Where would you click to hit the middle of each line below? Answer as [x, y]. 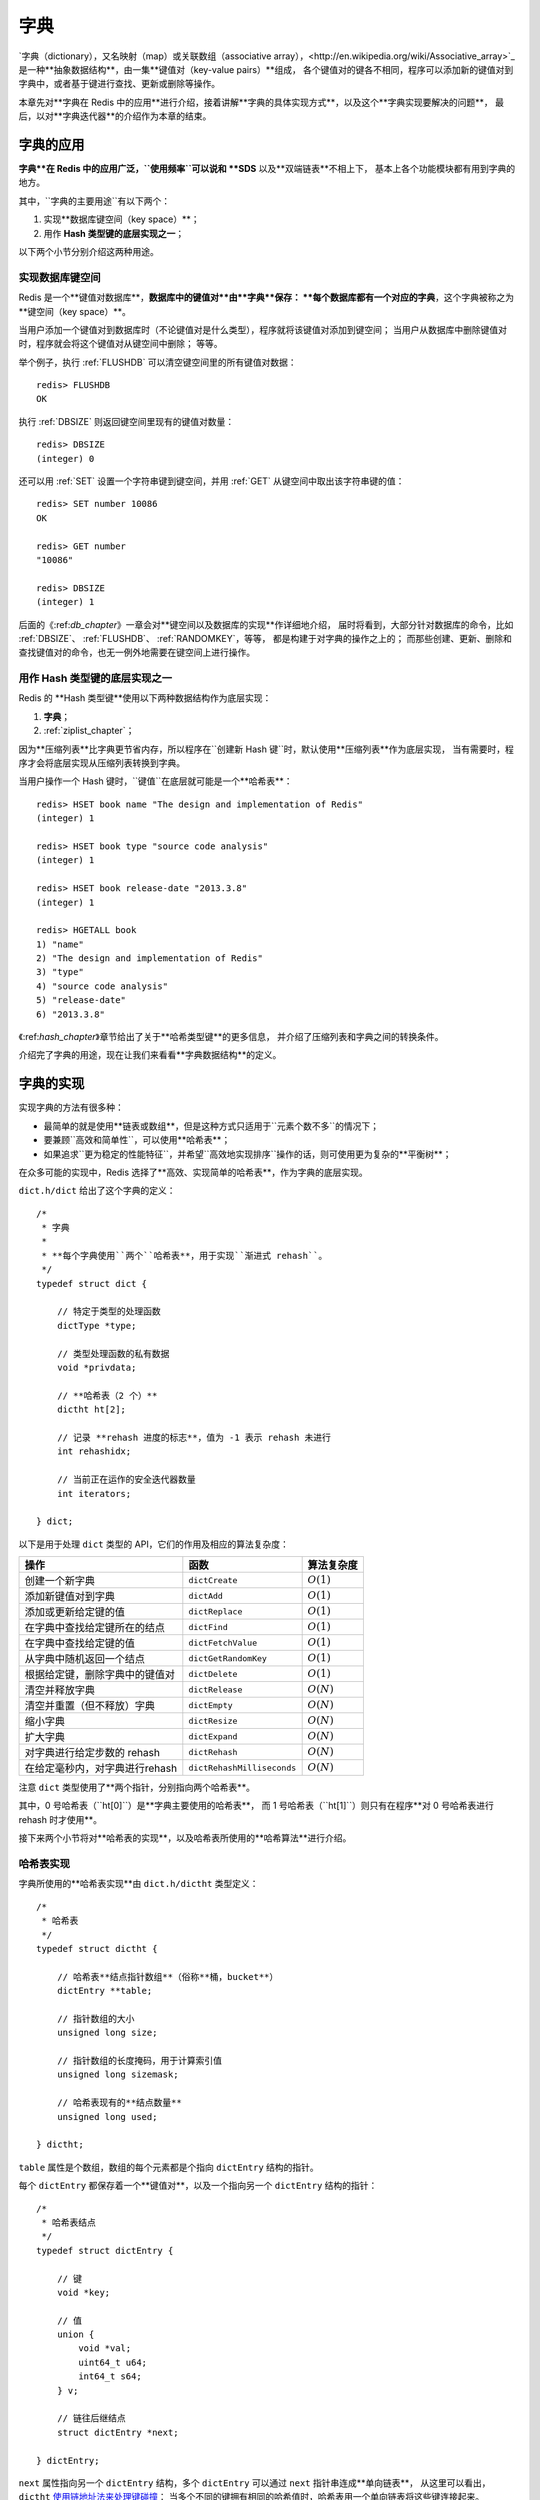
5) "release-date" [81, 1000]
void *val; [105, 2348]
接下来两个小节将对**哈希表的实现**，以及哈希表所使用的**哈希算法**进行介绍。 [185, 1838]
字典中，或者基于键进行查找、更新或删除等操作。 [119, 84]
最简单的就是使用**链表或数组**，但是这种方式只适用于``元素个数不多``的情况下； [211, 1126]
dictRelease [215, 1689]
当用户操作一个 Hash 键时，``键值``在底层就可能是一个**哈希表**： [155, 781]
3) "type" [60, 972]
